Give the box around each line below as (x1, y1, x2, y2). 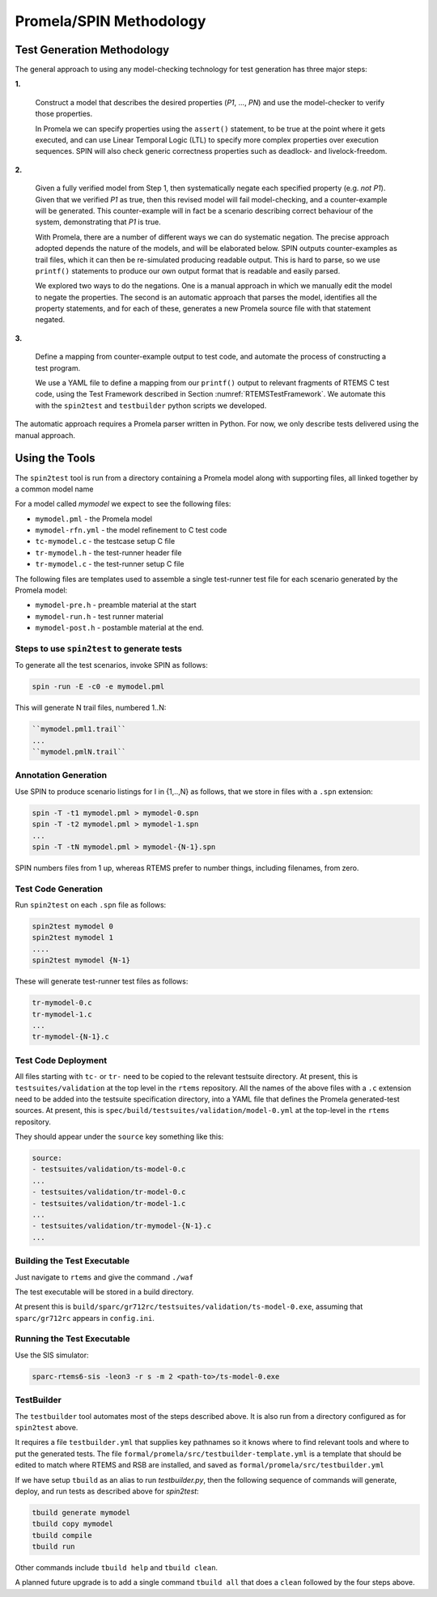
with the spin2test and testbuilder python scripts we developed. (35, 401, 267, 410)
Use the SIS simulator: (15, 1350, 89, 1360)
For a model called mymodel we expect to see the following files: (15, 499, 231, 509)
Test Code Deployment (15, 1055, 108, 1066)
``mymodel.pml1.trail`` (32, 724, 127, 734)
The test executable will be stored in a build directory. (15, 1287, 194, 1297)
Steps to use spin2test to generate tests (15, 643, 182, 654)
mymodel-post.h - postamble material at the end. (35, 623, 204, 633)
